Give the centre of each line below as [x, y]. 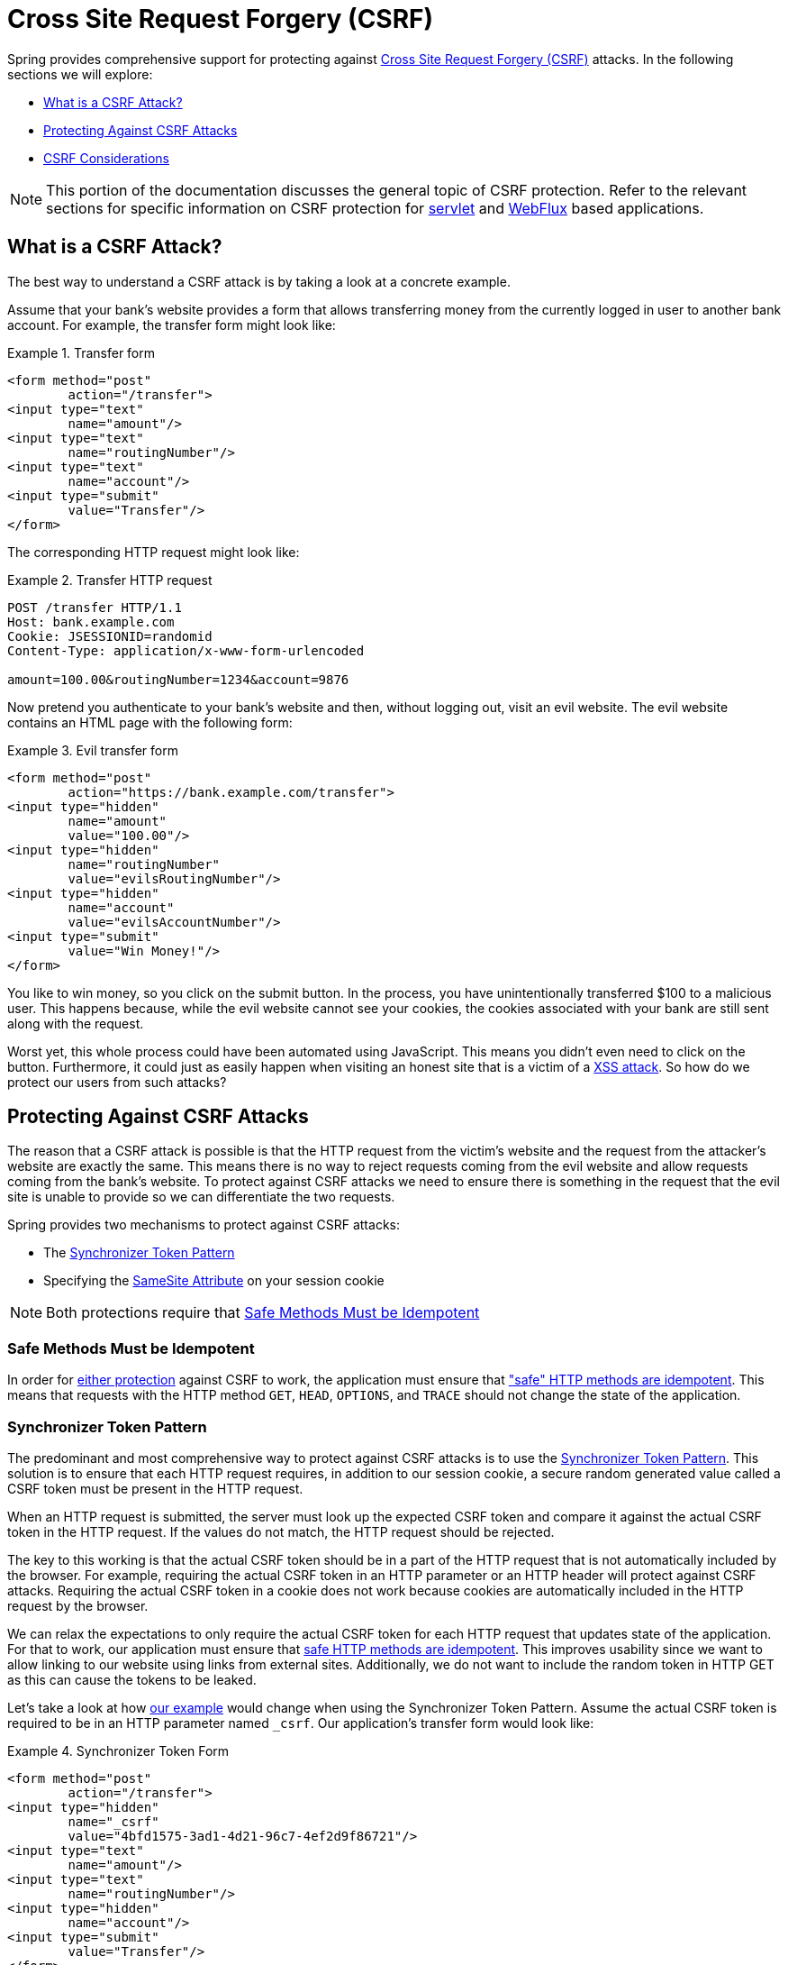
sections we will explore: [80, 74]
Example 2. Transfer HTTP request [110, 580]
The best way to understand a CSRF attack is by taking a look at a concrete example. [259, 281]
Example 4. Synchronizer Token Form [118, 1750]
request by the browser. [78, 1605]
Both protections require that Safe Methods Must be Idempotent [263, 1313]
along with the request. [76, 1023]
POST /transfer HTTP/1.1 [95, 607]
